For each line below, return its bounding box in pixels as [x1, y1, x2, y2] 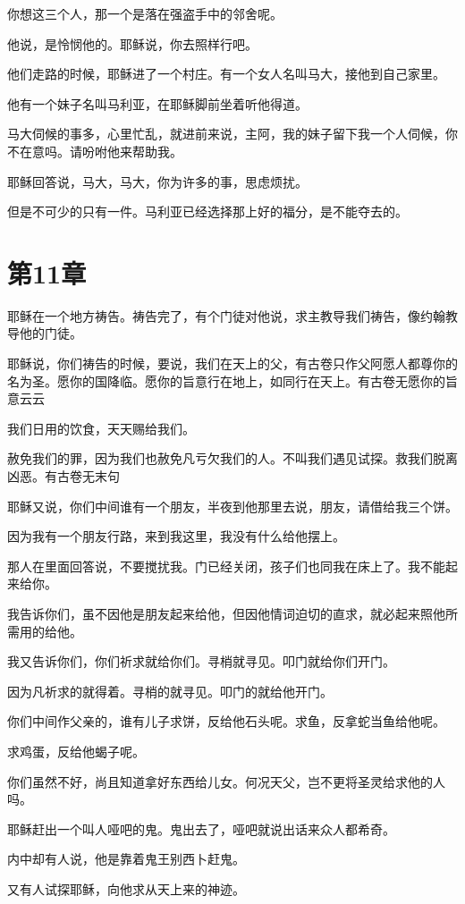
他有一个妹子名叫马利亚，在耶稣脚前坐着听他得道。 [7, 94, 308, 113]
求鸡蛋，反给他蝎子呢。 [7, 741, 145, 760]
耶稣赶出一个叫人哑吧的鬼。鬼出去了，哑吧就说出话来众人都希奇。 [7, 819, 395, 838]
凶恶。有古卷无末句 [7, 467, 120, 486]
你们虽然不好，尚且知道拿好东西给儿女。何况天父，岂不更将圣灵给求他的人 [7, 772, 445, 790]
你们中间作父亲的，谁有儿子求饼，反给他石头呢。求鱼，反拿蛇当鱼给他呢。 [7, 712, 445, 731]
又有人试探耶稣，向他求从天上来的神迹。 [7, 879, 245, 898]
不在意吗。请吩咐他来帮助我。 [7, 141, 182, 160]
